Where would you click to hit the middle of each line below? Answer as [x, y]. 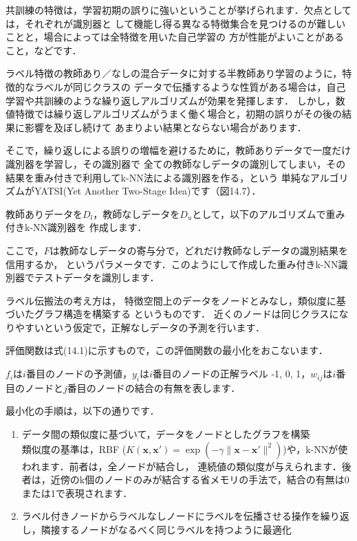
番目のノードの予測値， [79, 374]
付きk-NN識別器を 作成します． [76, 227]
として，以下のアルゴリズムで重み [269, 213]
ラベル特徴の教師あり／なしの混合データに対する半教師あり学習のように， [174, 73]
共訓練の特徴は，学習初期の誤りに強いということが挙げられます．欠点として [179, 10]
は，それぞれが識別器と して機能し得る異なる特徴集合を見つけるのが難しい [176, 23]
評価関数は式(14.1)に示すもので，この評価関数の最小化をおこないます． [167, 350]
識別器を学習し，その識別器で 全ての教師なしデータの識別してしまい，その [176, 163]
